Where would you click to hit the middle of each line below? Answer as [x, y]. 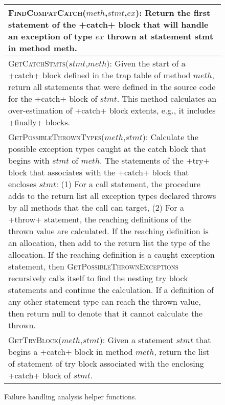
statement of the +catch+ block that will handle [108, 24]
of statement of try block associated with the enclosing [106, 363]
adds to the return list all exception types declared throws [112, 196]
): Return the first [173, 13]
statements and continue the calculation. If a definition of [111, 290]
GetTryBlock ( [35, 340]
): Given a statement [137, 340]
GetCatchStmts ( [39, 63]
